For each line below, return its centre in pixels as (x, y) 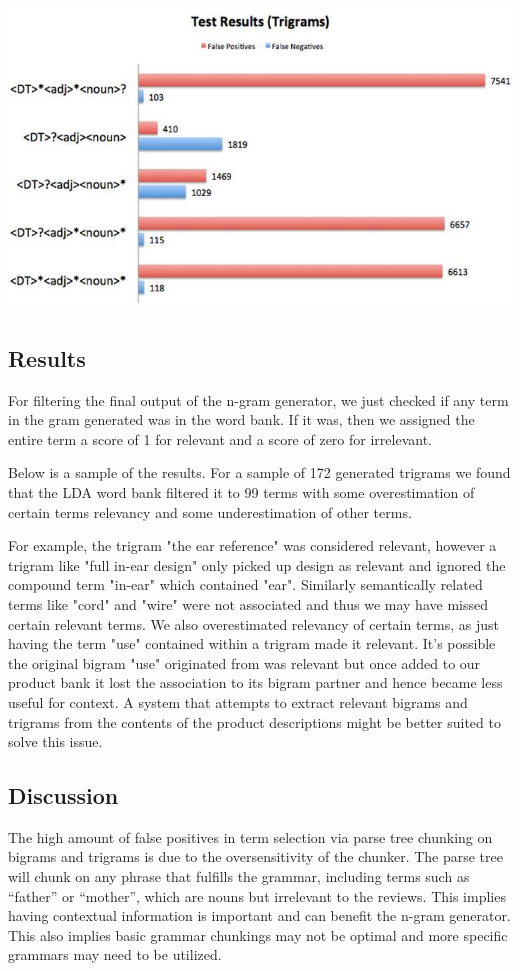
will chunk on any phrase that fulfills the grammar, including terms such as (239, 876)
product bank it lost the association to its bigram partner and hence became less (255, 682)
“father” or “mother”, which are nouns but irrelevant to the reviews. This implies (257, 895)
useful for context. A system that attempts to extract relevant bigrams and (238, 701)
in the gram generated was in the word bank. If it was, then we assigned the (241, 419)
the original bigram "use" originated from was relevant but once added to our (244, 662)
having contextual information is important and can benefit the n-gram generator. (259, 915)
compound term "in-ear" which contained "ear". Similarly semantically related (245, 584)
